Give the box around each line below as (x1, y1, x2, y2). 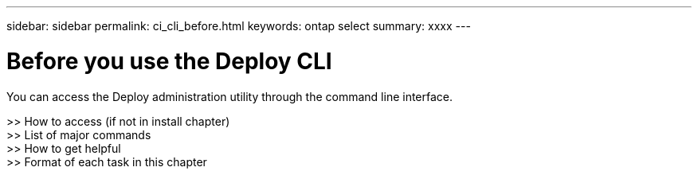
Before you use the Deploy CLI (6, 47, 332, 75)
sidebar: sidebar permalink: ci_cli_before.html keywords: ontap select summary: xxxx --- (6, 19, 471, 33)
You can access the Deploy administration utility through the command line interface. (6, 89, 453, 103)
